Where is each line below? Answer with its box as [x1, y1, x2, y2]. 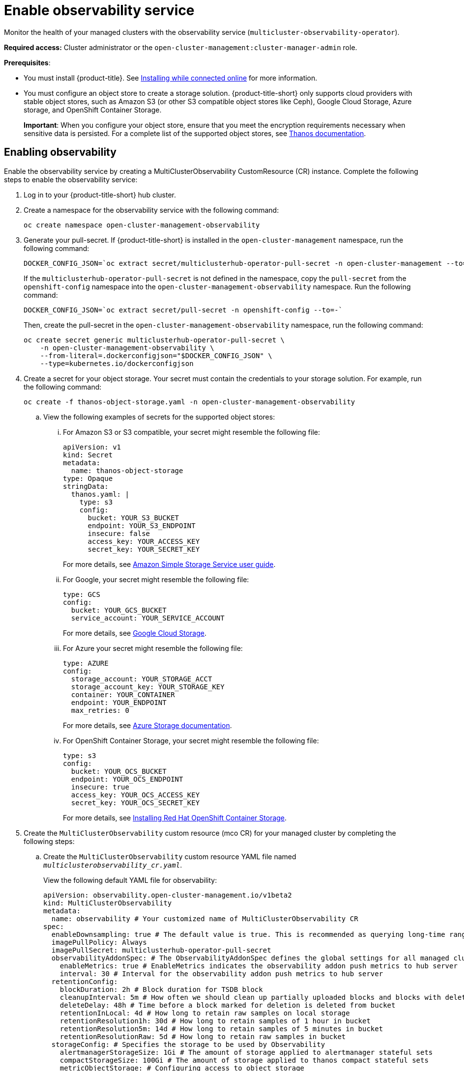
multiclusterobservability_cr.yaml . [43, 860, 182, 869]
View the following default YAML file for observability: [43, 875, 217, 884]
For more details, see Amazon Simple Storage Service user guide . [63, 560, 276, 568]
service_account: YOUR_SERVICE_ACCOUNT [71, 614, 225, 622]
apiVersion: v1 [63, 443, 121, 451]
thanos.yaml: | [71, 490, 129, 498]
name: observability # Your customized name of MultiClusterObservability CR [51, 914, 358, 923]
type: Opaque [63, 474, 113, 482]
